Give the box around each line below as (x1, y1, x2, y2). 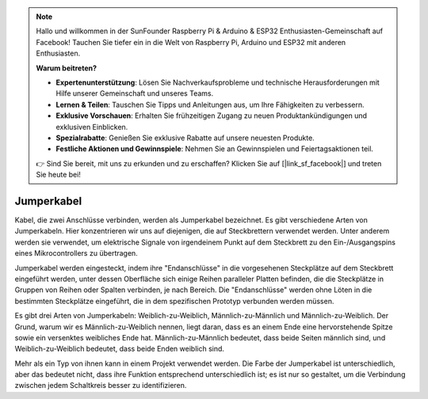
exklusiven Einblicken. (55, 122, 128, 131)
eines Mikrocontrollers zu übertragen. (14, 249, 138, 258)
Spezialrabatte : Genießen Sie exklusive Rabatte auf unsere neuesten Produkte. (55, 133, 315, 142)
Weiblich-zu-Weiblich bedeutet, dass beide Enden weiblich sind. (14, 344, 225, 354)
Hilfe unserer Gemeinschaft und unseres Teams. (55, 89, 214, 98)
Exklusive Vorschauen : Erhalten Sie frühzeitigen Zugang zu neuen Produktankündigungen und (55, 111, 368, 120)
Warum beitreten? (36, 63, 97, 73)
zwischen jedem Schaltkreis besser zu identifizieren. (14, 381, 187, 390)
